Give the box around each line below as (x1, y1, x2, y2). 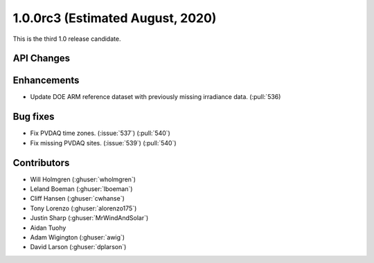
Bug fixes (12, 111, 55, 123)
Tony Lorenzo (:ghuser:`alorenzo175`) (30, 204, 137, 212)
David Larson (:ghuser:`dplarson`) (30, 243, 127, 251)
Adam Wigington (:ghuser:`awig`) (30, 233, 125, 242)
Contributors (12, 156, 70, 169)
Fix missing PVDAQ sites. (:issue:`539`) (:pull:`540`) (30, 138, 177, 147)
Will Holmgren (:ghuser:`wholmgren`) (30, 175, 136, 183)
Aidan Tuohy (30, 224, 66, 232)
